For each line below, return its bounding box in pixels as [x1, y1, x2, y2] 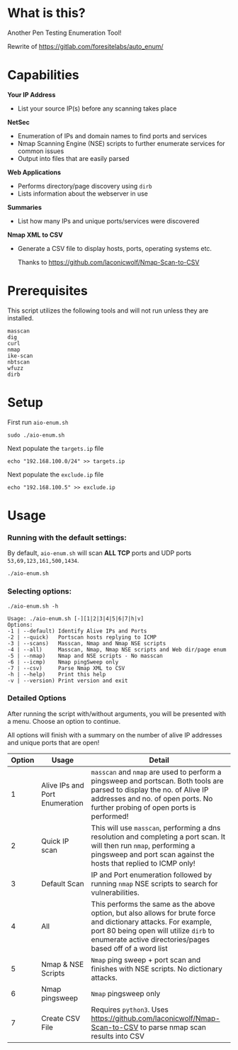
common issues [17, 147, 64, 155]
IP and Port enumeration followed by [91, 870, 212, 880]
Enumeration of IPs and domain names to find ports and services [17, 131, 208, 140]
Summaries [7, 203, 42, 211]
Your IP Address [7, 90, 56, 99]
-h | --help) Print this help [7, 671, 106, 678]
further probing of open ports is [91, 803, 196, 812]
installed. [7, 313, 34, 322]
